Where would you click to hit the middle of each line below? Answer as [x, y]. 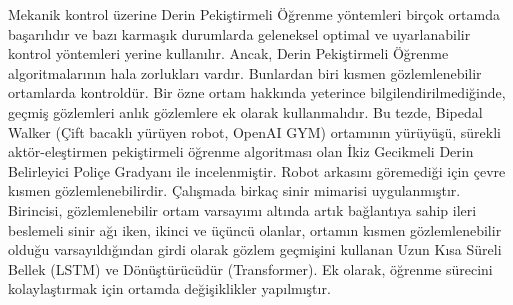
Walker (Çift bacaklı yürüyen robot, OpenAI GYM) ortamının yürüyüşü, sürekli [254, 131]
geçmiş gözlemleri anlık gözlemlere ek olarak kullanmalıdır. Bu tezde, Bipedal [245, 111]
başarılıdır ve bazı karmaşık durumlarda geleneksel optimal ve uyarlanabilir [239, 33]
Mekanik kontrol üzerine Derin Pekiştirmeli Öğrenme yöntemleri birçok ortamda [254, 14]
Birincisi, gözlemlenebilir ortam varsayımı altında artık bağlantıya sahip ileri [242, 209]
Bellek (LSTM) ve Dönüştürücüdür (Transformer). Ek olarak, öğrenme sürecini [250, 268]
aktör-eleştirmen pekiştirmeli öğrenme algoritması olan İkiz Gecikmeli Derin [241, 151]
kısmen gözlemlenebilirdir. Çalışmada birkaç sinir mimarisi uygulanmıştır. [234, 190]
